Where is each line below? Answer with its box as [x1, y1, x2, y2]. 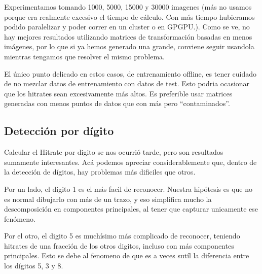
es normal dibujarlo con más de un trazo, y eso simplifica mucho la [4, 193, 212, 204]
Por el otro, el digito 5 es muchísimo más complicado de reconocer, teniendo [4, 230, 240, 241]
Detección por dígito [4, 123, 114, 139]
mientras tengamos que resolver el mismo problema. [4, 51, 165, 61]
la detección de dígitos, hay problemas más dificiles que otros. [4, 166, 196, 177]
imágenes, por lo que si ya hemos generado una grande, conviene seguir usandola [4, 41, 254, 52]
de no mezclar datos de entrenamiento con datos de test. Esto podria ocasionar [4, 78, 250, 89]
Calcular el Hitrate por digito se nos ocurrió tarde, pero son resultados [4, 147, 223, 157]
